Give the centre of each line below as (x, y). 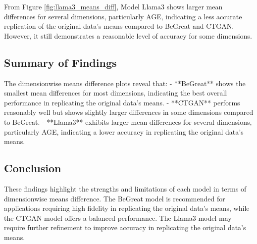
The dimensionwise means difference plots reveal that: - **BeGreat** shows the (125, 83)
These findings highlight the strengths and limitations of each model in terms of (125, 188)
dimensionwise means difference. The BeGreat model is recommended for (115, 198)
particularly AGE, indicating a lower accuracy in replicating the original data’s (124, 131)
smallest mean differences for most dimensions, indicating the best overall (116, 93)
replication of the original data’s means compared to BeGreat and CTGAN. (119, 26)
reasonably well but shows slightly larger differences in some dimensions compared (129, 112)
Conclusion (33, 168)
